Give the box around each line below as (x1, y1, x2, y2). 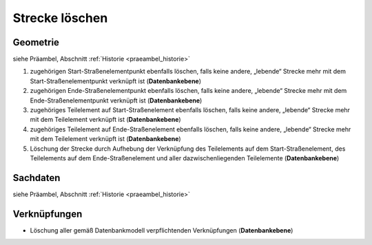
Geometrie (12, 36, 60, 48)
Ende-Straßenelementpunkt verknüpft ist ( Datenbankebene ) (30, 96, 203, 105)
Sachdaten (12, 172, 61, 184)
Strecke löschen (12, 10, 108, 25)
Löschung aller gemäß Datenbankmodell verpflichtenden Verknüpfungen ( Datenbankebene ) (30, 226, 293, 234)
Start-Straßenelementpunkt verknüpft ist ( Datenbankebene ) (30, 76, 202, 85)
